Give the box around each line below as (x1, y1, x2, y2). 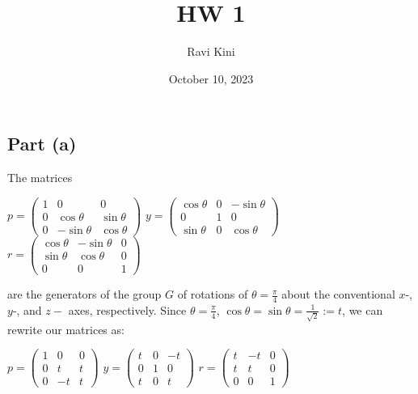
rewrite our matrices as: (7, 320, 125, 337)
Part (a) (7, 131, 77, 156)
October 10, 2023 (168, 70, 254, 87)
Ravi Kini (187, 43, 235, 60)
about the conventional (281, 286, 395, 303)
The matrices (7, 169, 73, 186)
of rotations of (177, 286, 248, 303)
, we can (342, 301, 383, 318)
